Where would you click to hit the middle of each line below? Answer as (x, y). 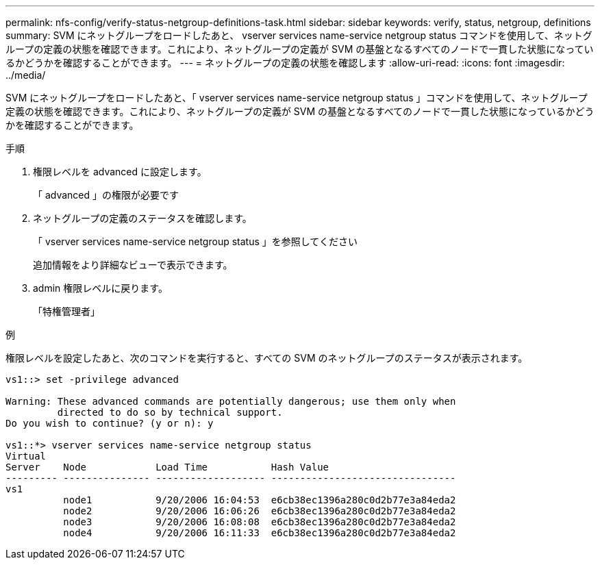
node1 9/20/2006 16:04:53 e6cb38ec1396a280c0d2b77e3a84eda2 (260, 500)
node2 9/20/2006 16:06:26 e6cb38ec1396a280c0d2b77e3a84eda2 (260, 511)
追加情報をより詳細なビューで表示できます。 (133, 265)
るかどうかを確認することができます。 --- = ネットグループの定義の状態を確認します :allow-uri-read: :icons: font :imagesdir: (285, 63)
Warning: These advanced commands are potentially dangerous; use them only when (231, 401)
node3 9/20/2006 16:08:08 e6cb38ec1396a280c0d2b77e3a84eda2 (260, 522)
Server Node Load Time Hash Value (167, 467)
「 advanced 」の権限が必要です (106, 195)
